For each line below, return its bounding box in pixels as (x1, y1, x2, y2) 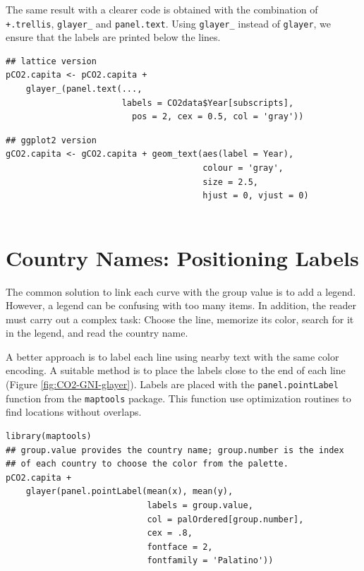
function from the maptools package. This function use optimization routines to (6, 390, 351, 405)
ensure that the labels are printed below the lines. (6, 30, 221, 44)
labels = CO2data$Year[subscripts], (121, 97, 294, 108)
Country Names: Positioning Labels (6, 243, 359, 272)
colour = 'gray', (202, 163, 284, 173)
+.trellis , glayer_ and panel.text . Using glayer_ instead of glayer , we (6, 16, 332, 30)
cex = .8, (147, 528, 193, 539)
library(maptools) (6, 431, 92, 441)
